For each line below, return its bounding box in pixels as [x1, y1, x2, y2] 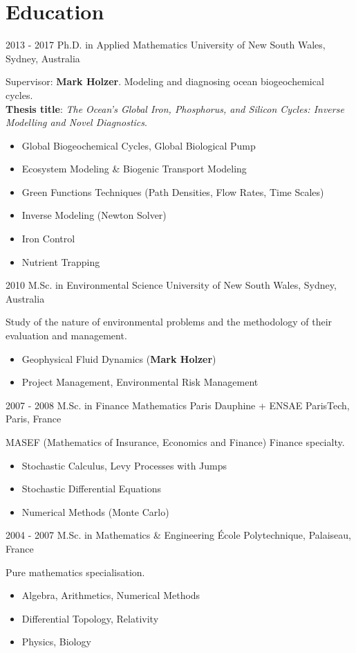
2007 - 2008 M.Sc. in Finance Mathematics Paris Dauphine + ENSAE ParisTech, [6, 397, 350, 412]
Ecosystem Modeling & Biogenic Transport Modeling [21, 161, 247, 176]
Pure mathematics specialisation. [6, 564, 145, 579]
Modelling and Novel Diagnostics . [6, 115, 147, 129]
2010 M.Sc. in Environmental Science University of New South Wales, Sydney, [6, 278, 337, 292]
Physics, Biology [21, 634, 91, 649]
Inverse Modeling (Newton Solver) [21, 208, 167, 222]
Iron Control [21, 231, 75, 246]
